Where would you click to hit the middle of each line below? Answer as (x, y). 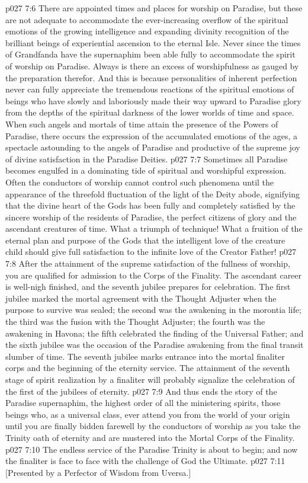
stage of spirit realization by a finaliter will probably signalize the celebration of (150, 379)
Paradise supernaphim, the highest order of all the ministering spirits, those (143, 403)
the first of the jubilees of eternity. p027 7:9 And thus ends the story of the (141, 391)
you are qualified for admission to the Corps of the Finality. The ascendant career (154, 275)
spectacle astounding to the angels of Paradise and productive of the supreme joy (153, 147)
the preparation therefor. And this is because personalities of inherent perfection (151, 77)
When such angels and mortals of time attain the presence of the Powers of (142, 124)
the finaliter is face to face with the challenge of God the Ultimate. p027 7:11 (145, 461)
